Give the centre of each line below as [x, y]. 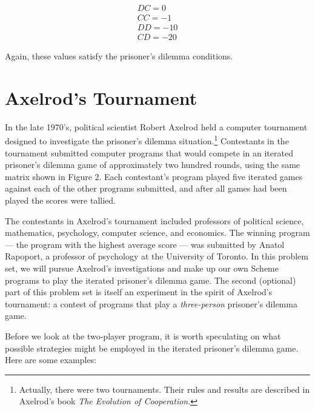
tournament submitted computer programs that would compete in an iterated [149, 152]
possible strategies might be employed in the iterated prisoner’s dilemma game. [152, 348]
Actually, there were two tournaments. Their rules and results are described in [164, 389]
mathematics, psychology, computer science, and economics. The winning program [157, 232]
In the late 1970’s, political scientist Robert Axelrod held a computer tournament [156, 126]
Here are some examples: [51, 360]
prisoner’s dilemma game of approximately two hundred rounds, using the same [153, 165]
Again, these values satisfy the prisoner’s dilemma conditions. [119, 56]
